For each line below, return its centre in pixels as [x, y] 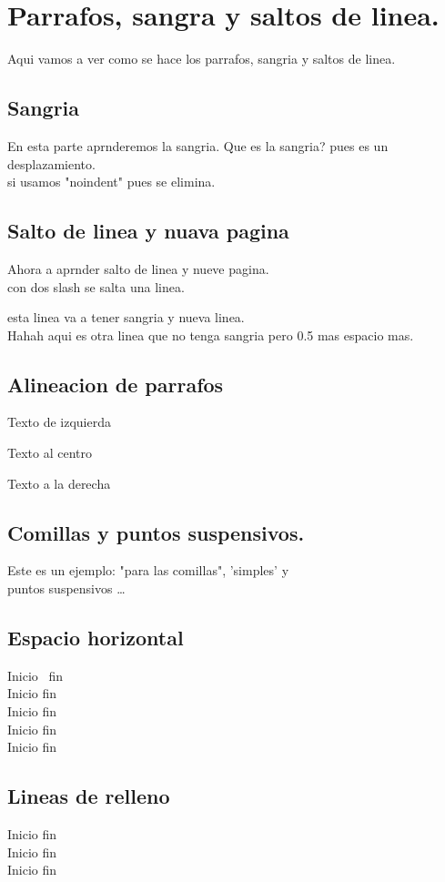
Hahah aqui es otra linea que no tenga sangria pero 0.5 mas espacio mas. [211, 335]
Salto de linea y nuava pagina [148, 231]
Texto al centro [50, 453]
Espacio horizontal [96, 638]
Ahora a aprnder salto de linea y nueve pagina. [138, 268]
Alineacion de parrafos [116, 384]
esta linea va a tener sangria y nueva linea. [126, 317]
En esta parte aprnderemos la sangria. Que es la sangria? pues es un [198, 145]
